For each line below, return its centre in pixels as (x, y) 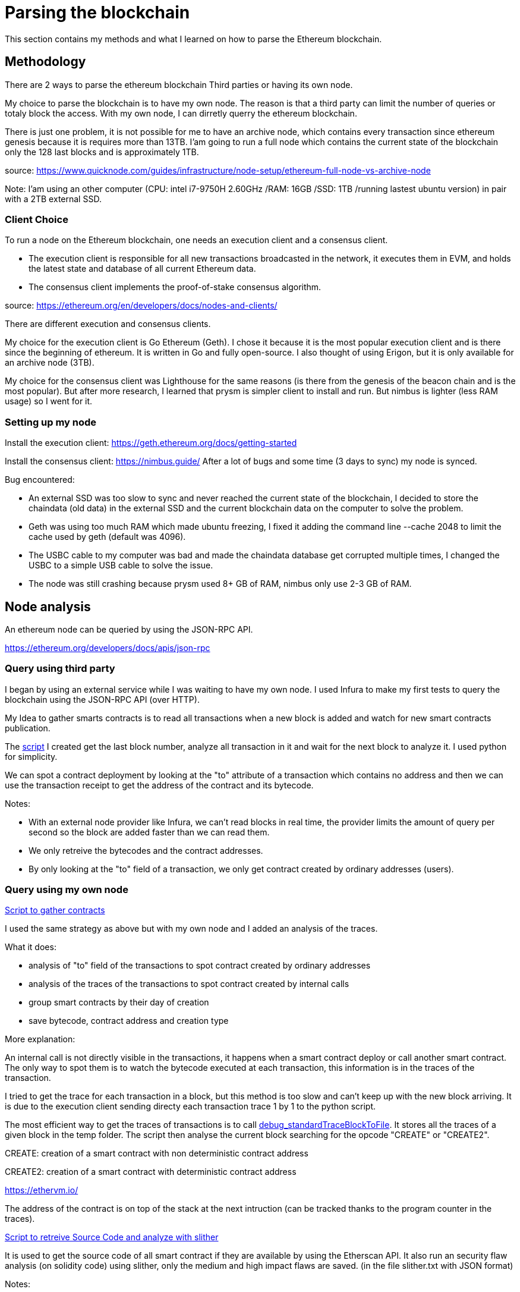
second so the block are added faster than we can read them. (149, 832)
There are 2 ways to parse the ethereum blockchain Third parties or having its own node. (179, 84)
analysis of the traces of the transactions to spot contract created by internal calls (189, 984)
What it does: (31, 947)
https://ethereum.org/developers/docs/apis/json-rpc (108, 647)
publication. (28, 728)
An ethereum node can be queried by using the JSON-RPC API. (129, 629)
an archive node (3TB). (50, 363)
